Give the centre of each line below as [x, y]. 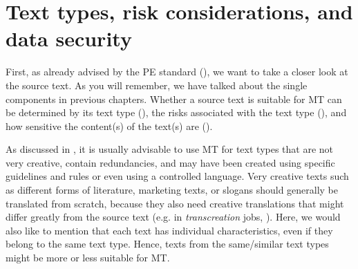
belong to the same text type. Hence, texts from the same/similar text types [167, 244]
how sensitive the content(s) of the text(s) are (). [109, 126]
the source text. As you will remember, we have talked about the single [157, 85]
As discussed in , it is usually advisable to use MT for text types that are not [170, 149]
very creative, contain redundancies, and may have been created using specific [170, 162]
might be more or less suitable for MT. [88, 258]
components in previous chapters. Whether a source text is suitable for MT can [174, 99]
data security [69, 38]
